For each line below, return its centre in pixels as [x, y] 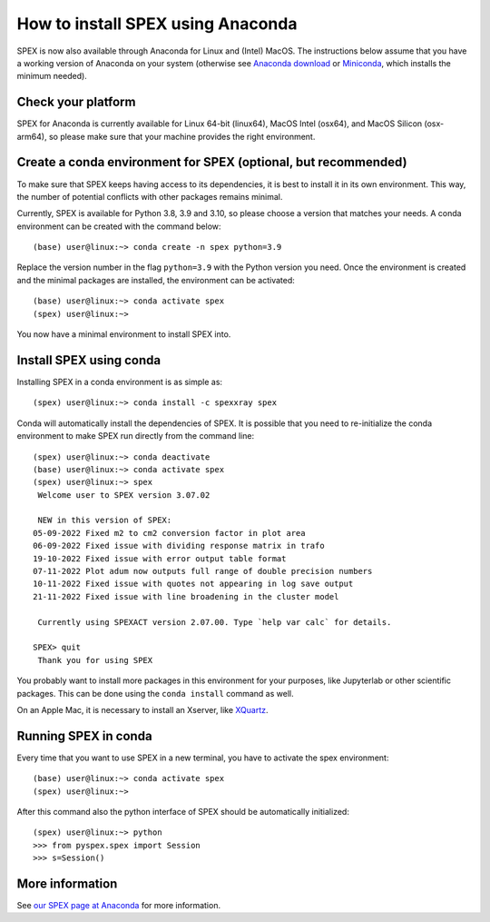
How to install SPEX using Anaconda [157, 24]
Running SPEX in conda [85, 736]
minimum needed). [52, 76]
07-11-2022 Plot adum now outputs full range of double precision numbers [203, 571]
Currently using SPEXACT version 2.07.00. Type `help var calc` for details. [215, 622]
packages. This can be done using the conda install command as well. [155, 693]
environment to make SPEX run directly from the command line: [135, 436]
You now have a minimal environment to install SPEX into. [124, 334]
